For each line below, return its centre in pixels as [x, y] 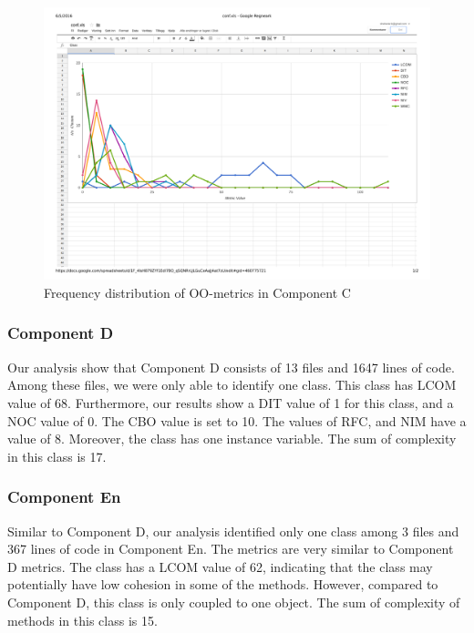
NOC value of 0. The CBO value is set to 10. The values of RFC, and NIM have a [237, 420]
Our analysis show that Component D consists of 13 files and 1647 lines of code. [231, 367]
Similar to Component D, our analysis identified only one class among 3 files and [233, 531]
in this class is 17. [57, 456]
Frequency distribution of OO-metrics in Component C [197, 292]
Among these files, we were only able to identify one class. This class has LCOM [232, 385]
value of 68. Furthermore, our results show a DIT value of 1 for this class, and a [231, 402]
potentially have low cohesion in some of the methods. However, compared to [223, 584]
